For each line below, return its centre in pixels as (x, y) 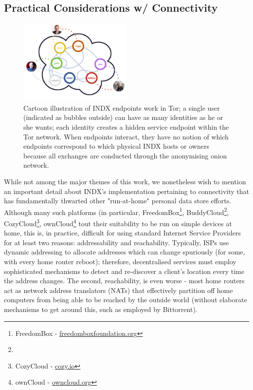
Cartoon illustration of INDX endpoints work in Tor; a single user (122, 107)
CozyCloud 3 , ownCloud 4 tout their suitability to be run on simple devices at (118, 222)
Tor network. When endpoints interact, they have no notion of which (126, 136)
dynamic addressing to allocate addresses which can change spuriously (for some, (125, 252)
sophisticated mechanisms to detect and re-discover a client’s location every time (124, 271)
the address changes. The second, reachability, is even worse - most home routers (124, 281)
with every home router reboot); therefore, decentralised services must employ (120, 262)
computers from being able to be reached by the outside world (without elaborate (126, 300)
